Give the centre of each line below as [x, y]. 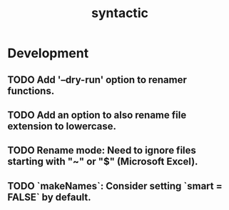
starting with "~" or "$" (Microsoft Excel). [103, 162]
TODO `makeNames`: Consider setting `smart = [115, 186]
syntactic [120, 13]
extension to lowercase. [62, 126]
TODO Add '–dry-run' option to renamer [97, 80]
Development [48, 53]
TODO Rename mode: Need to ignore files [102, 150]
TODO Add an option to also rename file [97, 115]
